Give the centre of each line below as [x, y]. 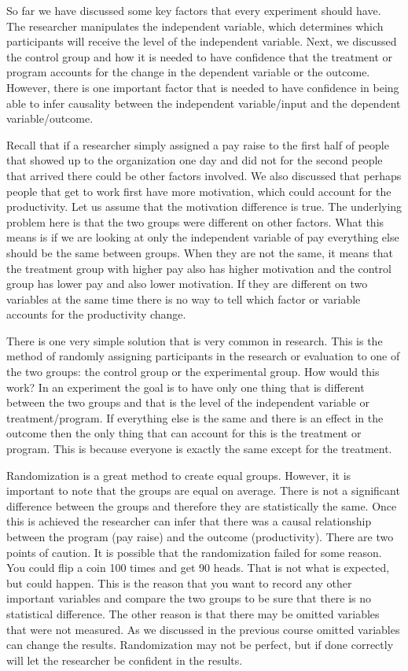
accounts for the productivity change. [96, 314]
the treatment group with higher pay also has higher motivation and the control [199, 268]
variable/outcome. [50, 118]
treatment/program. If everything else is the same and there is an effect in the [195, 417]
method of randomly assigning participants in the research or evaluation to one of [203, 356]
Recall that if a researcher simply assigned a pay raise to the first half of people [198, 144]
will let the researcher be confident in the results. [125, 660]
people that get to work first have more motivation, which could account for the [199, 191]
